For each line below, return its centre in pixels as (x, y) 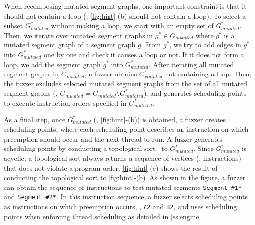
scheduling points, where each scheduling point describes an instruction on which (126, 129)
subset (14, 25)
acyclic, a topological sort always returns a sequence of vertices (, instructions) (123, 158)
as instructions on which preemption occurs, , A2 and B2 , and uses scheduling (121, 206)
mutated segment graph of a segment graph (70, 45)
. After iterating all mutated (191, 64)
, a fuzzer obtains (111, 74)
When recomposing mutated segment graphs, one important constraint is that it (125, 6)
